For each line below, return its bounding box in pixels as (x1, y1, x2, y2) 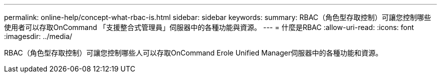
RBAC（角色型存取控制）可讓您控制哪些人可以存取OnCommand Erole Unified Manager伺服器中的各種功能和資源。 (4, 48, 383, 57)
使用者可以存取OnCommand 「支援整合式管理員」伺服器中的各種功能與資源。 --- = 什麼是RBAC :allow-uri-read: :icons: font (4, 23, 414, 31)
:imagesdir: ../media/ (4, 32, 72, 40)
